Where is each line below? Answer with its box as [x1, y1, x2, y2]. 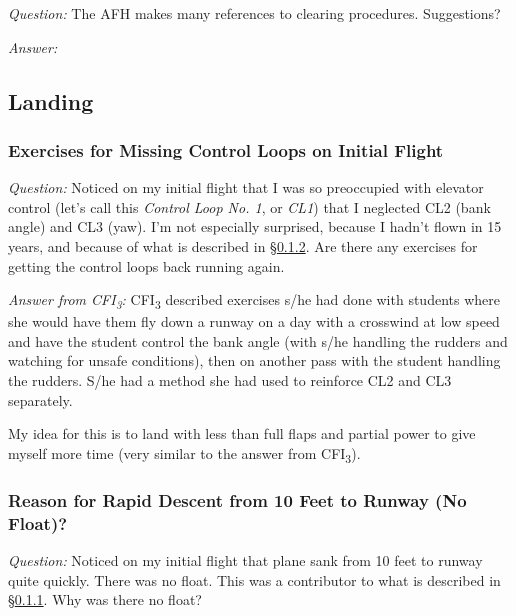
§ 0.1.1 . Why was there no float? [8, 589, 202, 610]
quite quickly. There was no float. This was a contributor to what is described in [8, 569, 501, 590]
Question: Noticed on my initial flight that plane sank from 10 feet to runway [8, 550, 483, 571]
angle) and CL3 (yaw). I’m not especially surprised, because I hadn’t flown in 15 [8, 216, 502, 237]
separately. [8, 389, 73, 410]
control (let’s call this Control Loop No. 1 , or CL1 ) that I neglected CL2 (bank [8, 196, 491, 217]
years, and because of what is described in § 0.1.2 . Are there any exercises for [8, 235, 478, 256]
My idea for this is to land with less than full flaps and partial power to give [8, 423, 476, 444]
